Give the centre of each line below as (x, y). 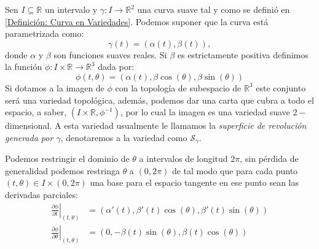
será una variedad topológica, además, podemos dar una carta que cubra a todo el (159, 100)
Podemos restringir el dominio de (67, 159)
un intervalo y (71, 9)
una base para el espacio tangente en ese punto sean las (195, 182)
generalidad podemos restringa (62, 170)
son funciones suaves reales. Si (110, 54)
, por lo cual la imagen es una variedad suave (205, 112)
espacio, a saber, (36, 112)
